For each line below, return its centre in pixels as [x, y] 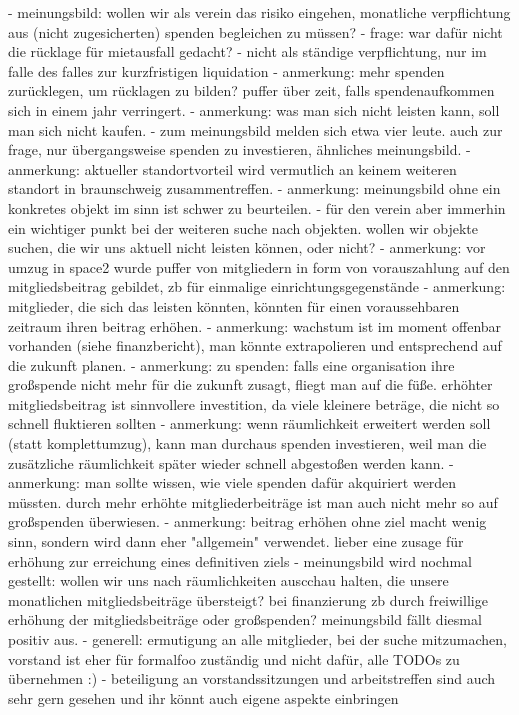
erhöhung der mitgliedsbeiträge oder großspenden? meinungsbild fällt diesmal [245, 619]
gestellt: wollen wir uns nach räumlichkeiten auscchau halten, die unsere [228, 580]
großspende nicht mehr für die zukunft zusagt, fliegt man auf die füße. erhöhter [250, 384]
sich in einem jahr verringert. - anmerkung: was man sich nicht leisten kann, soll [254, 109]
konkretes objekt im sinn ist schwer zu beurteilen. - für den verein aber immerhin [257, 207]
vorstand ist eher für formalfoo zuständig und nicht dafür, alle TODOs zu [234, 658]
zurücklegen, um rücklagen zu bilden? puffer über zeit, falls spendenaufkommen [251, 90]
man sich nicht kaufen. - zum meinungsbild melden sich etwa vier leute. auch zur [255, 129]
